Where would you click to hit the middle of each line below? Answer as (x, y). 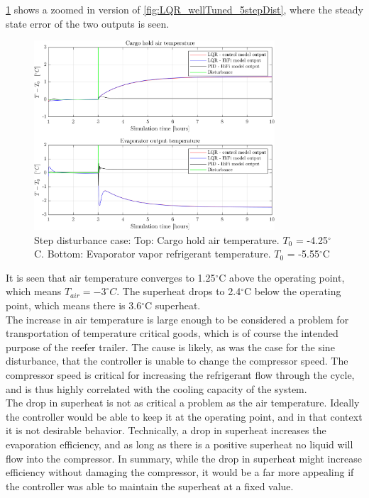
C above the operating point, (282, 277)
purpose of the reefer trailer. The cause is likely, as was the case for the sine (170, 347)
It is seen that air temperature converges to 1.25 (111, 277)
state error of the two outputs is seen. (88, 23)
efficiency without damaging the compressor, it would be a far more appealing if (180, 472)
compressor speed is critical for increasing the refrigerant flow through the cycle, (180, 375)
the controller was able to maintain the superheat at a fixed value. (150, 486)
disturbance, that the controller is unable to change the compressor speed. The (177, 361)
